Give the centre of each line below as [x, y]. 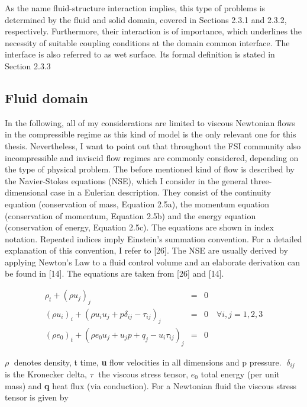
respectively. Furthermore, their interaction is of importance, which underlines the [153, 31]
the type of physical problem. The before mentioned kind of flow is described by [150, 169]
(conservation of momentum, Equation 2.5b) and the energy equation [130, 215]
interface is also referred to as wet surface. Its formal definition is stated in [140, 54]
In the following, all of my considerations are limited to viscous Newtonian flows [150, 122]
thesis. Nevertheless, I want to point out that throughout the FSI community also [153, 145]
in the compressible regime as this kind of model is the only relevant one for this [151, 134]
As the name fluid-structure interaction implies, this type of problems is [135, 8]
